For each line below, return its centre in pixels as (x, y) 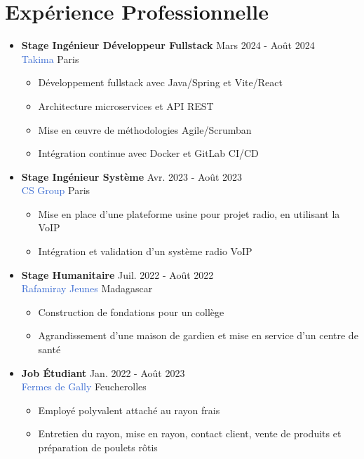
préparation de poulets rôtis (98, 447)
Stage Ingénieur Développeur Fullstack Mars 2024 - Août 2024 (168, 45)
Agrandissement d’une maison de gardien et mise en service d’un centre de (198, 335)
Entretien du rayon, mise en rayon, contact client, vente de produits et (190, 433)
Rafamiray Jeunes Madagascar (87, 288)
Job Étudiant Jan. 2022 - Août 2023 (103, 372)
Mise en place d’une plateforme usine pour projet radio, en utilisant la (189, 213)
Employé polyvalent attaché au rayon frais (129, 410)
